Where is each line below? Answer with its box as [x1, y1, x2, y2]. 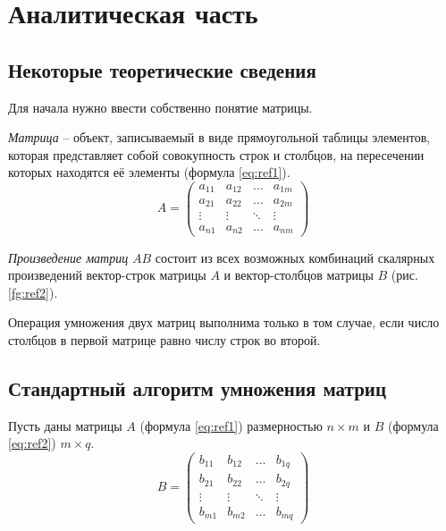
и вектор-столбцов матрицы [223, 265, 374, 284]
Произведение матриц [8, 248, 129, 266]
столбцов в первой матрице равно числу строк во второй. [8, 330, 321, 349]
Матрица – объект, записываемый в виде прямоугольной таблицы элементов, [8, 128, 431, 147]
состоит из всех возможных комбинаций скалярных [155, 248, 435, 266]
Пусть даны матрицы [8, 416, 122, 434]
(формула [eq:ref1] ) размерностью [139, 416, 323, 434]
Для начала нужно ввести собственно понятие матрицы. [8, 97, 313, 116]
